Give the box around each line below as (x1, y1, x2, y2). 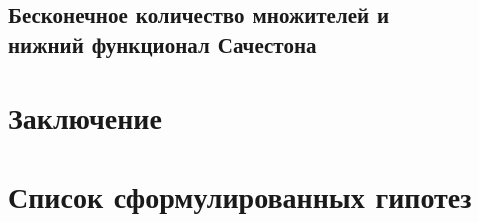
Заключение (8, 97, 162, 138)
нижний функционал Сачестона (8, 28, 317, 59)
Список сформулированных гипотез (8, 175, 472, 216)
